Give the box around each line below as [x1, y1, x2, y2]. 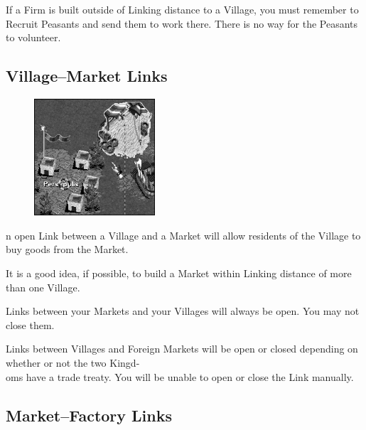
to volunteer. [6, 30, 61, 45]
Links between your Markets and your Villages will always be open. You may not [6, 303, 360, 318]
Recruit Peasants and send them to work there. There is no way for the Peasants [6, 16, 358, 31]
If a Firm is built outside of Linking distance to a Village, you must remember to [6, 2, 359, 16]
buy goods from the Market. [6, 242, 129, 257]
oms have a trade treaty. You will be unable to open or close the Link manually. [6, 369, 354, 384]
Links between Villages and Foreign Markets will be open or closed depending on [6, 341, 358, 356]
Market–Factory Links [6, 404, 173, 426]
